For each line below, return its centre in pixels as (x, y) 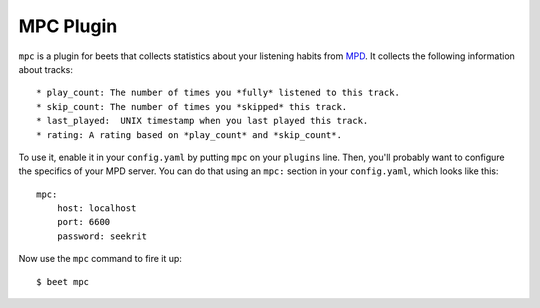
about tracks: (46, 69)
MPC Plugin (68, 26)
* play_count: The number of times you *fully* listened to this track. (218, 93)
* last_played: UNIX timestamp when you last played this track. (202, 121)
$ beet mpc (63, 281)
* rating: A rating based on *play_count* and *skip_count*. (189, 134)
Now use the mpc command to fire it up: (100, 259)
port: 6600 (83, 222)
